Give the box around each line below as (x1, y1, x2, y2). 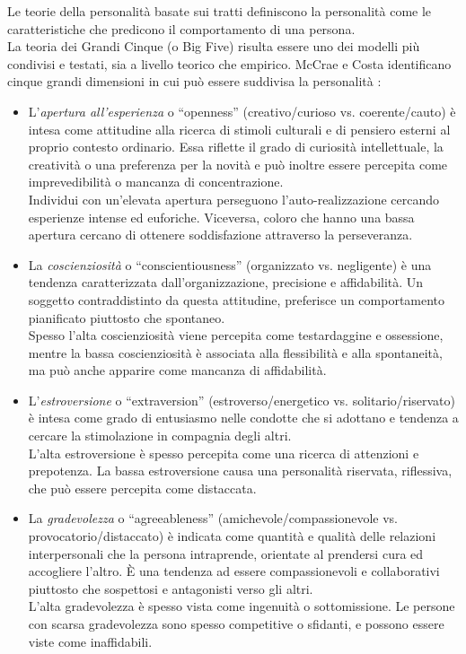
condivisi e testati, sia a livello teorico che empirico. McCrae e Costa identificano (7, 54, 452, 73)
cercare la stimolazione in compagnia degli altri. (28, 426, 292, 445)
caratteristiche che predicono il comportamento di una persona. (7, 19, 356, 38)
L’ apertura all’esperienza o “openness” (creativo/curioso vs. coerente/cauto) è (28, 101, 456, 120)
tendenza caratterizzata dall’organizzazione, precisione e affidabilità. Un (28, 273, 424, 292)
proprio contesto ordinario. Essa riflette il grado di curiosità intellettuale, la (28, 137, 444, 156)
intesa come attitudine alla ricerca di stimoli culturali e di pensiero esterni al (28, 119, 451, 138)
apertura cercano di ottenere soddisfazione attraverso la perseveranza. (28, 225, 413, 244)
